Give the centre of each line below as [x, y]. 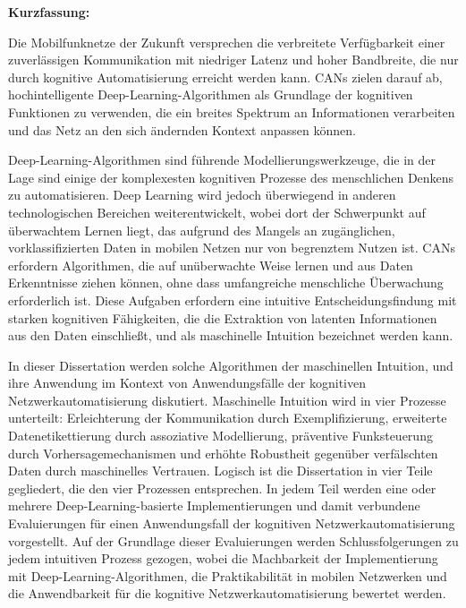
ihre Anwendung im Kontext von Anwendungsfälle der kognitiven [187, 383]
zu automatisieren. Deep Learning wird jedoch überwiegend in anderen [202, 195]
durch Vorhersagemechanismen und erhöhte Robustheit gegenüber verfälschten [223, 453]
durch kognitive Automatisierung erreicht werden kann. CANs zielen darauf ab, [225, 77]
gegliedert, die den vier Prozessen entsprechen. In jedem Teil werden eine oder [222, 488]
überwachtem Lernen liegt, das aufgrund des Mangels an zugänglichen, [202, 230]
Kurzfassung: [49, 12]
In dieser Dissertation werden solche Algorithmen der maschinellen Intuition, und [231, 365]
